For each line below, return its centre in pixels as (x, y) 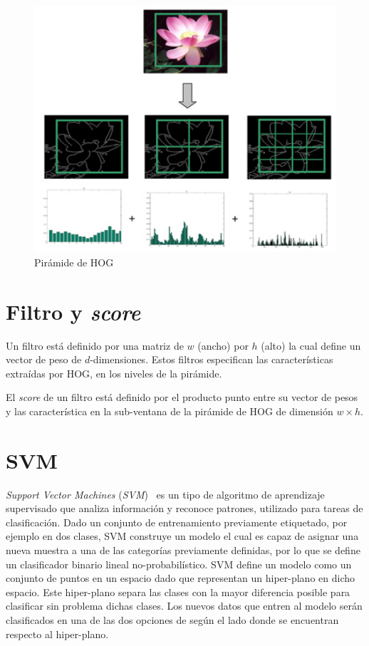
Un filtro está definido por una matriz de (95, 345)
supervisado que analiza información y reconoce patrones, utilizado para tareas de (184, 508)
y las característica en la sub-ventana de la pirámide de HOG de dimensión (170, 411)
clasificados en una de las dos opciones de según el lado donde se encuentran (172, 620)
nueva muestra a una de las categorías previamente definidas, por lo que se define (183, 550)
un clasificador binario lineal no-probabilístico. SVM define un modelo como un (179, 564)
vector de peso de (44, 359)
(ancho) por (223, 345)
